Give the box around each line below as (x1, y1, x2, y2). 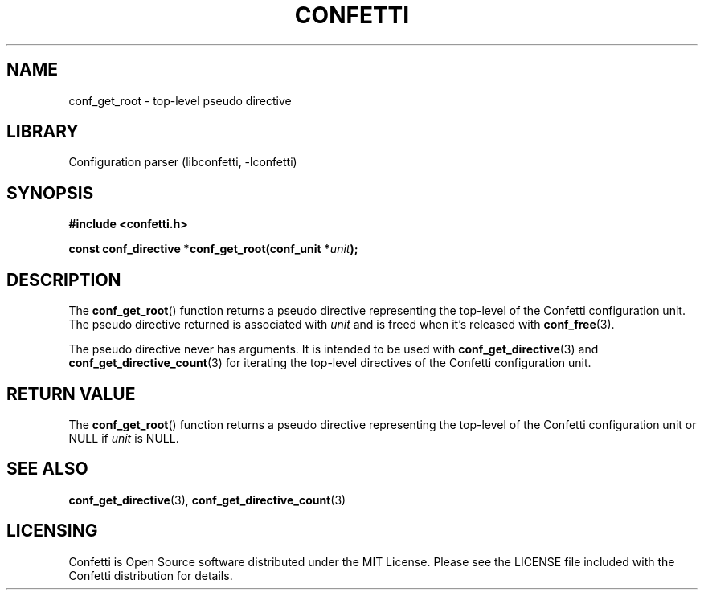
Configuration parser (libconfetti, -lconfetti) (68, 155, 297, 169)
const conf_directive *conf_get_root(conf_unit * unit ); (68, 242, 358, 256)
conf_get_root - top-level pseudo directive (68, 93, 292, 108)
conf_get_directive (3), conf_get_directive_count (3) (68, 492, 346, 507)
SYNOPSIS (6, 182, 94, 203)
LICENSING (6, 520, 98, 541)
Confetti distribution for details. (68, 568, 233, 582)
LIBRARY (6, 121, 79, 142)
